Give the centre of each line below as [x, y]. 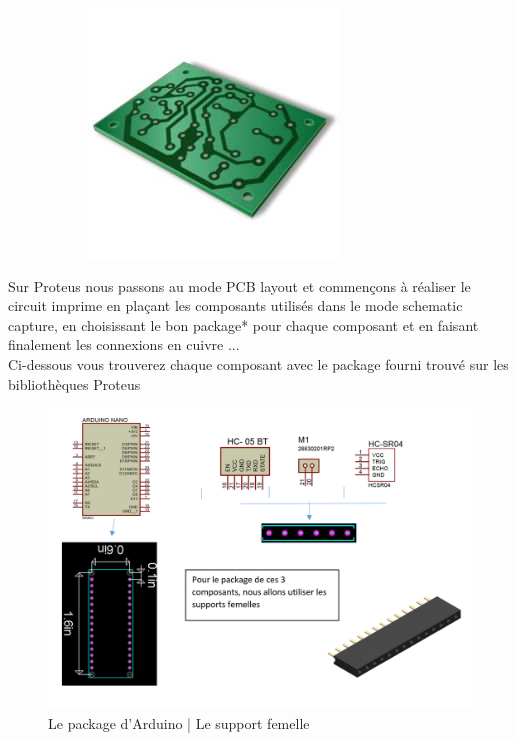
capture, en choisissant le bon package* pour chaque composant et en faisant [243, 324]
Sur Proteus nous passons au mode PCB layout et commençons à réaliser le [239, 285]
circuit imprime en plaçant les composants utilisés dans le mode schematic [235, 305]
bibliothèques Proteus [74, 383]
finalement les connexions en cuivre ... [124, 344]
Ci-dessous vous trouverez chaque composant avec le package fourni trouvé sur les [258, 363]
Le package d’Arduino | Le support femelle [179, 723]
